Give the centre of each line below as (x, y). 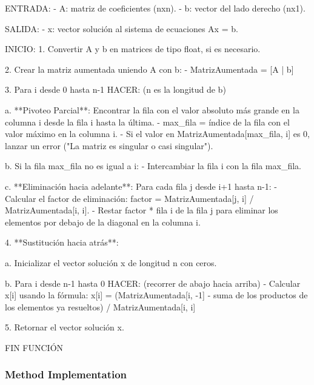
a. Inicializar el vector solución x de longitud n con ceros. (111, 262)
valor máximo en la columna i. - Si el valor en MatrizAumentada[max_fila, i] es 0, (158, 134)
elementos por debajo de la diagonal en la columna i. (103, 222)
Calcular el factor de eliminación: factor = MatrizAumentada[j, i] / (129, 198)
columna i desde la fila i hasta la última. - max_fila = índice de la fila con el (147, 122)
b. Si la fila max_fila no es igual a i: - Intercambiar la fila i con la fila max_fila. (153, 166)
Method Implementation (66, 374)
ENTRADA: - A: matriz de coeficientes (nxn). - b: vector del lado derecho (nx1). (155, 8)
